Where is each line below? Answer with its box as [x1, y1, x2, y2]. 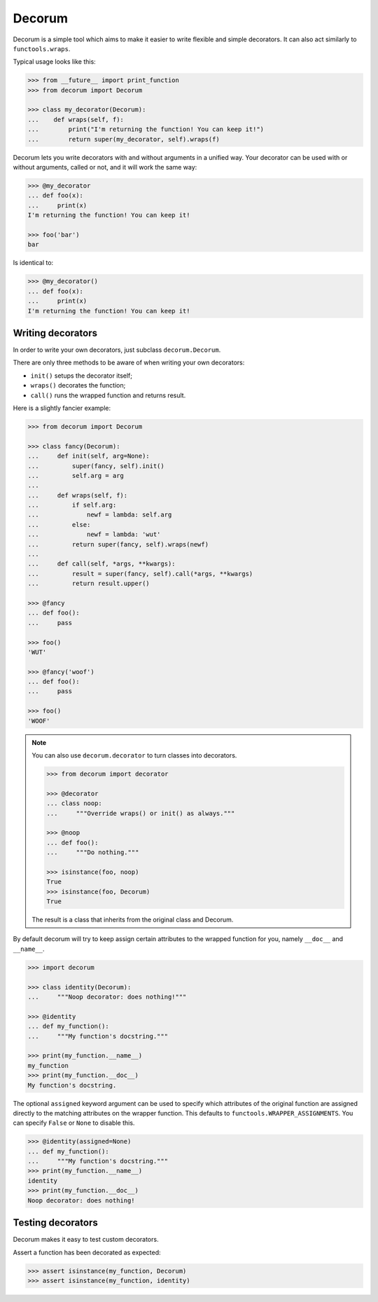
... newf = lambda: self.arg [27, 511, 172, 519]
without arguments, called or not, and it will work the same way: [13, 163, 197, 172]
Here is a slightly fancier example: [13, 404, 111, 412]
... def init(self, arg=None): [27, 452, 150, 460]
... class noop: [46, 800, 103, 807]
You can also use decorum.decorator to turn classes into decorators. [31, 751, 237, 760]
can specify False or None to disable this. [13, 1118, 135, 1128]
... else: [27, 521, 91, 528]
